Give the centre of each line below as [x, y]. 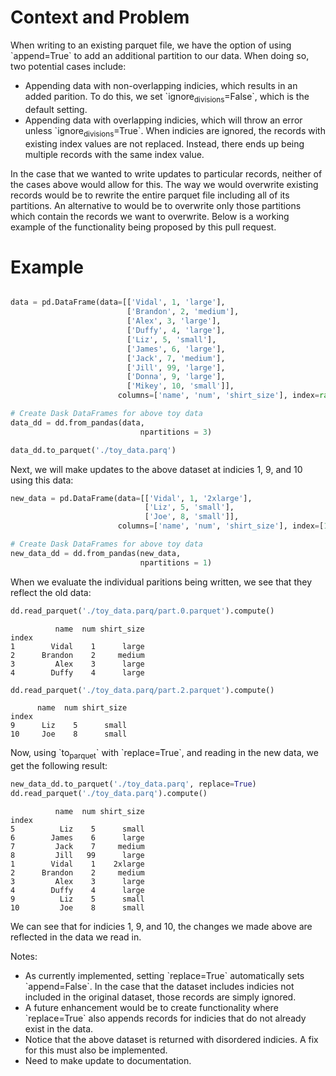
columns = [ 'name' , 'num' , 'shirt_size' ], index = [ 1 [223, 526]
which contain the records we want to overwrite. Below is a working [150, 216]
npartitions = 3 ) [176, 432]
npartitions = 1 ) [176, 562]
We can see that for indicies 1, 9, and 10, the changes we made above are [161, 927]
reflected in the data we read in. [76, 937]
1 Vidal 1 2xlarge [77, 864]
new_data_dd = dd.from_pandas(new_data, [96, 553]
